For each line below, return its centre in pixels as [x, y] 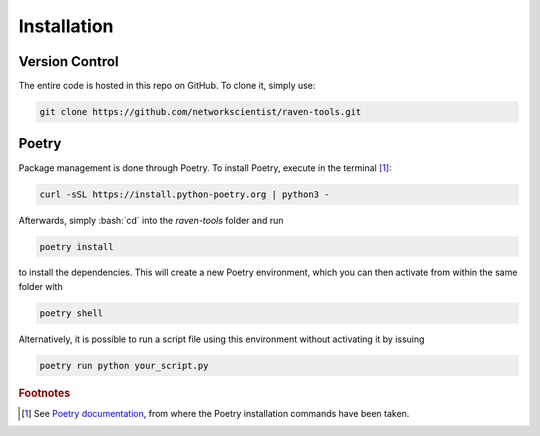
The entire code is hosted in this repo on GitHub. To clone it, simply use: [167, 86]
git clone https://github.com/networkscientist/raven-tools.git [200, 112]
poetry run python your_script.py [124, 365]
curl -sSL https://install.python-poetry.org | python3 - [184, 194]
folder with [41, 286]
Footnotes [44, 393]
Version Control [68, 61]
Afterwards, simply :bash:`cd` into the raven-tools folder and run [151, 220]
